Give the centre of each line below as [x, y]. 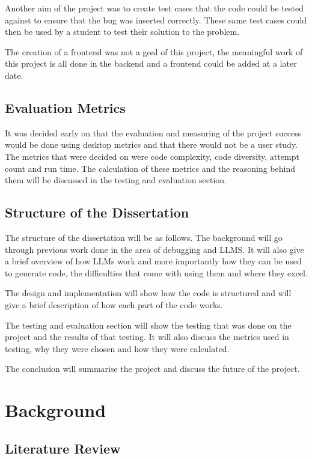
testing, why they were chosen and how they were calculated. [117, 348]
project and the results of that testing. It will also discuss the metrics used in [147, 337]
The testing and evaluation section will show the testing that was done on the [148, 325]
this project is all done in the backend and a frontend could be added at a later [151, 63]
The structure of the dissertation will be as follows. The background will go [144, 237]
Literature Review [63, 448]
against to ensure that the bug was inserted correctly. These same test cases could [156, 20]
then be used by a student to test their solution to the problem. [122, 32]
